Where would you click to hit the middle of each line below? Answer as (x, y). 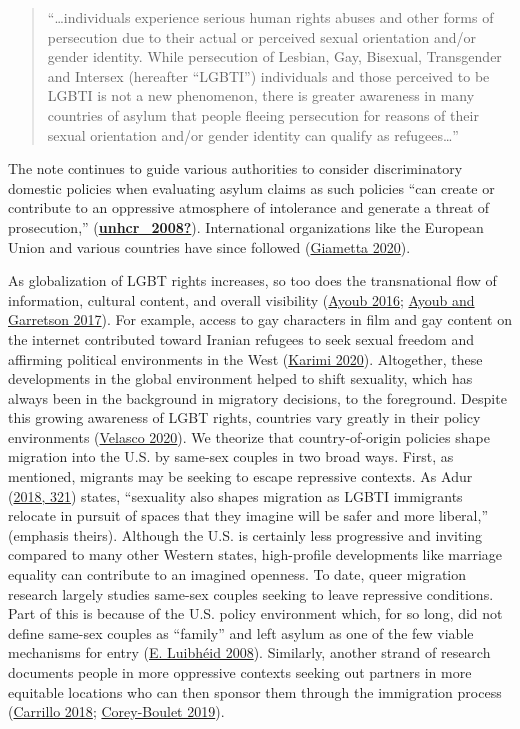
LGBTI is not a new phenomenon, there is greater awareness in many (261, 95)
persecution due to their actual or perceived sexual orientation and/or (261, 36)
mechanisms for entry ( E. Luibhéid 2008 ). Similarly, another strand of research (249, 652)
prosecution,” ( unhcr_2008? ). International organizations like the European (246, 226)
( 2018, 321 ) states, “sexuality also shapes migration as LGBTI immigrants (235, 495)
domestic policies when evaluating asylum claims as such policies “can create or (251, 187)
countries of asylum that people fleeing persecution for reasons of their (263, 114)
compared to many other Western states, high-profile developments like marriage (255, 554)
